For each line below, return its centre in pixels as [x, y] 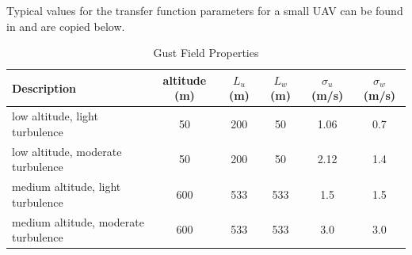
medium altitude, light [67, 186]
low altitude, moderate [67, 151]
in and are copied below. [66, 26]
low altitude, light [55, 116]
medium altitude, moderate [78, 221]
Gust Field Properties [206, 53]
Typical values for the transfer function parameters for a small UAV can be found [205, 10]
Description [44, 88]
